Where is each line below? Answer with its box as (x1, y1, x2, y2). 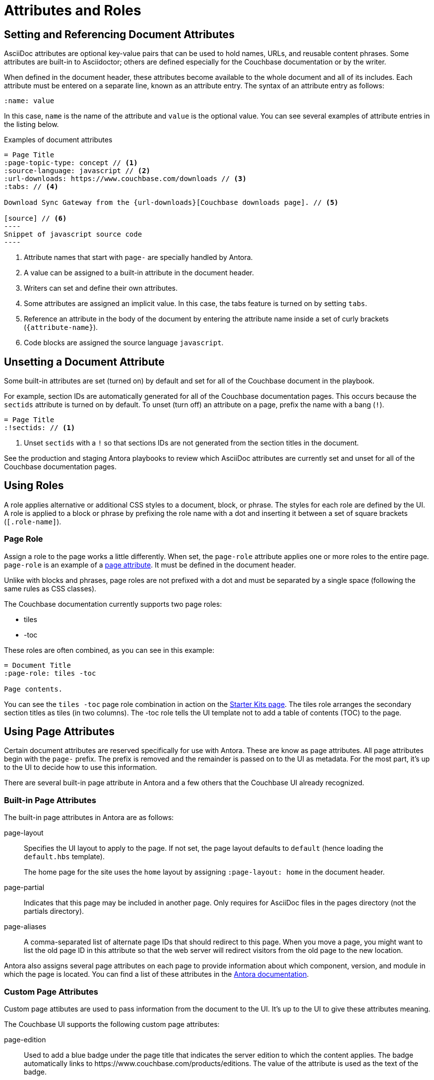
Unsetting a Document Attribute (4, 355, 165, 368)
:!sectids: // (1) (4, 424, 75, 432)
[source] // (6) (4, 214, 67, 223)
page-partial (4, 883, 45, 892)
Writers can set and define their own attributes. (24, 284, 178, 293)
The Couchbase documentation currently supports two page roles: (4, 599, 222, 608)
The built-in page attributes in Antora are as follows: (4, 813, 174, 822)
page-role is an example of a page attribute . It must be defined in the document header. (4, 560, 296, 569)
